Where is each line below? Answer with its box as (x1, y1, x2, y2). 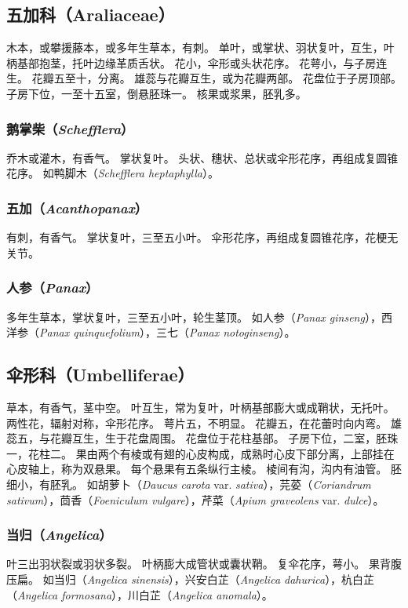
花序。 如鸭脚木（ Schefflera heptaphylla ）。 (6, 165, 219, 181)
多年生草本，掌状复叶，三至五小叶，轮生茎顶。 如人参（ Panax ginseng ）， (6, 308, 381, 325)
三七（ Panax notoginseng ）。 (156, 324, 296, 340)
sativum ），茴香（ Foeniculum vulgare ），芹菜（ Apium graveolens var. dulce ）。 (6, 491, 384, 508)
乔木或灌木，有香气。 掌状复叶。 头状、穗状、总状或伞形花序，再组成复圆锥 (6, 149, 399, 166)
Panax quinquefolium (39, 324, 140, 340)
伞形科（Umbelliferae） (6, 362, 195, 387)
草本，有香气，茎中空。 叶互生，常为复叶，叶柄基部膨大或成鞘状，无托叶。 (6, 399, 395, 415)
